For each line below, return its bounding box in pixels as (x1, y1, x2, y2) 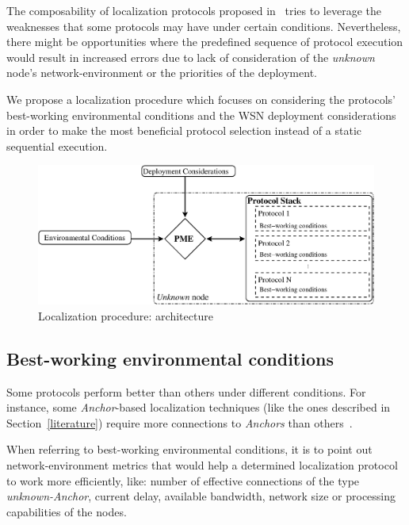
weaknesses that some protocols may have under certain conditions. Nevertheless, (6, 17, 401, 34)
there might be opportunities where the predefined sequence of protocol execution (6, 33, 403, 50)
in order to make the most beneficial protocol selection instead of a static (6, 122, 361, 139)
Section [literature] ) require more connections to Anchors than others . (6, 414, 353, 431)
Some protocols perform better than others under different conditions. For (6, 383, 366, 400)
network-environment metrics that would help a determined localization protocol (6, 457, 398, 473)
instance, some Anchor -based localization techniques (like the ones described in (6, 399, 391, 416)
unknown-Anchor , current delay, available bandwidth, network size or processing (6, 488, 396, 504)
